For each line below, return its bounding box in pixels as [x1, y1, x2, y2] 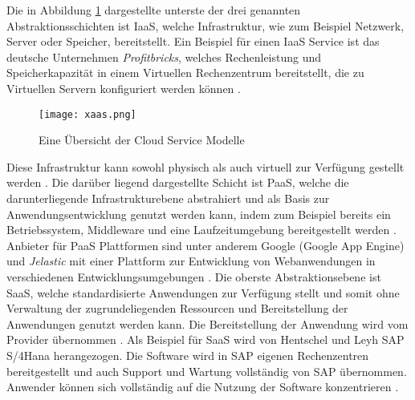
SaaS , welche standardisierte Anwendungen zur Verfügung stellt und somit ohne [6, 284, 400, 301]
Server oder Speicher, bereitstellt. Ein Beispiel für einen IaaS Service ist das [6, 33, 380, 50]
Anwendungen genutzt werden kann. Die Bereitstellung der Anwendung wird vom [6, 315, 409, 332]
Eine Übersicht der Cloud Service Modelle [39, 131, 245, 148]
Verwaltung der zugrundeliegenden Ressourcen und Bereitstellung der [6, 300, 348, 317]
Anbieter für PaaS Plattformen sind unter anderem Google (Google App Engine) [6, 236, 405, 253]
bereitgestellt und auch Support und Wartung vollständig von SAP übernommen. [6, 362, 407, 379]
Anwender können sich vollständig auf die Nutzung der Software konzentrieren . [6, 378, 399, 395]
